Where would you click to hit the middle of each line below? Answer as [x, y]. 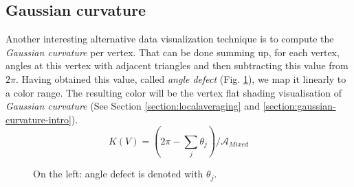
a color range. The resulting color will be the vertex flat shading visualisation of [174, 92]
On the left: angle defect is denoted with [118, 174]
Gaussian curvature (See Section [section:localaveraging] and [133, 106]
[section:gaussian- [299, 106]
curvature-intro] [38, 119]
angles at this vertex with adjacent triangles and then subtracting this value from [177, 65]
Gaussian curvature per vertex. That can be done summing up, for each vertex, [173, 52]
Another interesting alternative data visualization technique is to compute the [170, 39]
